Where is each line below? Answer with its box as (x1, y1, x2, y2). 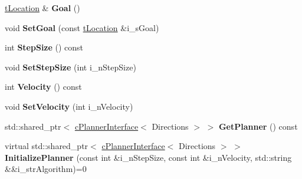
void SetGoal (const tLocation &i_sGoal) (5, 21, 159, 33)
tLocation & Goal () (5, 2, 80, 13)
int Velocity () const (5, 80, 82, 93)
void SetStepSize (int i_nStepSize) (5, 60, 136, 73)
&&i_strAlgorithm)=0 (5, 163, 87, 175)
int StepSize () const (5, 41, 84, 53)
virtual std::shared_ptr (5, 140, 88, 152)
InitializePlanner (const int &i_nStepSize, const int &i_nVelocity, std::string (5, 151, 292, 163)
